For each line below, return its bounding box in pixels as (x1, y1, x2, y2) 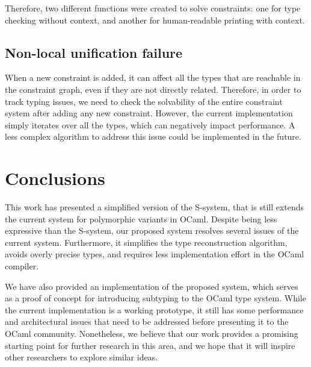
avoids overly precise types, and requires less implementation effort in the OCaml (5, 248, 304, 260)
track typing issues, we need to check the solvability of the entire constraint (5, 95, 283, 107)
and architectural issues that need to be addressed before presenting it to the (5, 315, 289, 328)
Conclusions (5, 166, 105, 190)
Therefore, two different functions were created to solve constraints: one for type (5, 2, 301, 14)
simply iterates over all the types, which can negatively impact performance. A (5, 118, 295, 131)
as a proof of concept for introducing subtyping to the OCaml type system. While (5, 292, 306, 304)
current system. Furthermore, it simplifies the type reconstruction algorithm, (5, 236, 288, 248)
